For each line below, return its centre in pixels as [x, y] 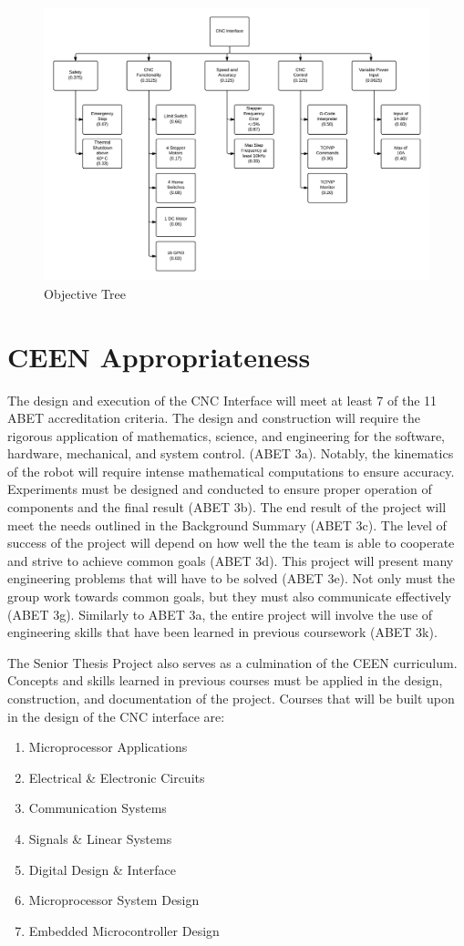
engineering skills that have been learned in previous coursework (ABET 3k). [222, 632]
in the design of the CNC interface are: [116, 716]
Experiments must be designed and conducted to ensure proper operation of [220, 489]
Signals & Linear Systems [100, 838]
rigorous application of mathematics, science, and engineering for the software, [227, 435]
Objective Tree [85, 293]
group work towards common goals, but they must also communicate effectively [229, 596]
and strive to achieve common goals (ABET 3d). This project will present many [231, 560]
